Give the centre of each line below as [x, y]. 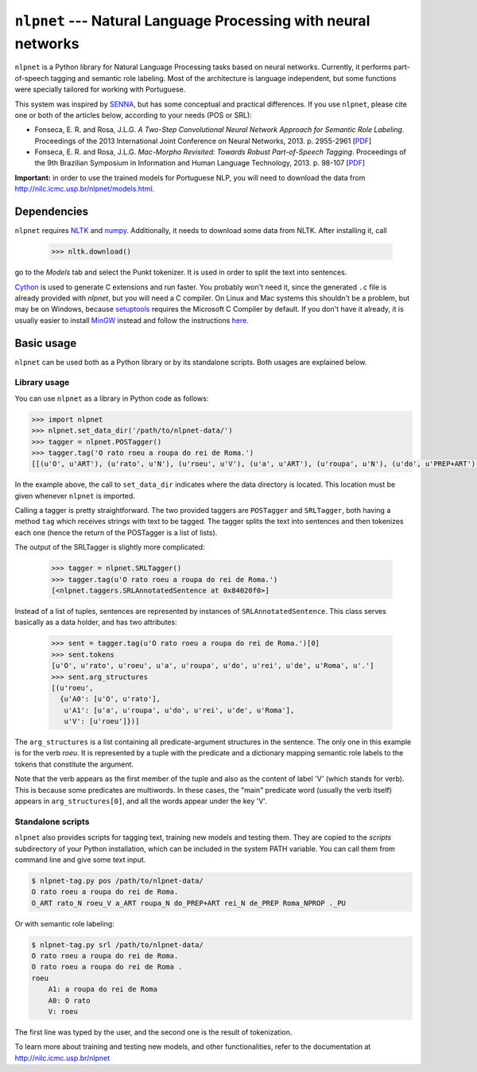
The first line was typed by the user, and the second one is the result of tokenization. [153, 1032]
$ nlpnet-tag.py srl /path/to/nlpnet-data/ [118, 945]
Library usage [42, 383]
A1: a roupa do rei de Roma [103, 989]
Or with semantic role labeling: [64, 923]
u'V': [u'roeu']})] [102, 721]
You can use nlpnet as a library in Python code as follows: [112, 398]
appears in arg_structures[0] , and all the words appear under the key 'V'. [141, 801]
